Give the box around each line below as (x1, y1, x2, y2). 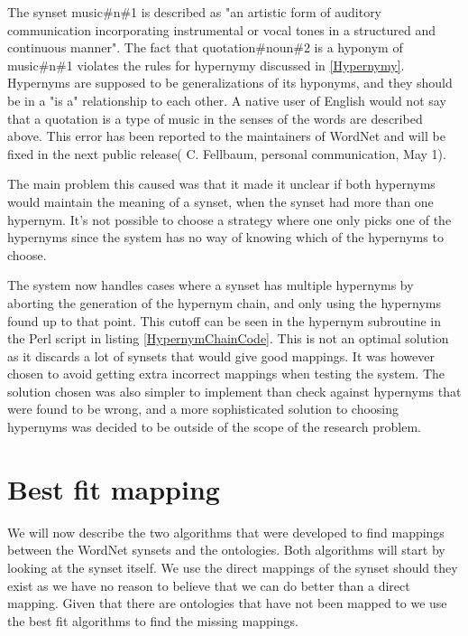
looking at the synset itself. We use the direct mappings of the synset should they (7, 557, 458, 576)
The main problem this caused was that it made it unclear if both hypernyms (7, 174, 436, 193)
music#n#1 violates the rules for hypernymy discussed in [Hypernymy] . (7, 55, 405, 74)
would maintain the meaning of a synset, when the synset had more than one (7, 192, 434, 210)
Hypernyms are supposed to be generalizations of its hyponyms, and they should (7, 73, 453, 92)
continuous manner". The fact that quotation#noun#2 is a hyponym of (7, 38, 403, 57)
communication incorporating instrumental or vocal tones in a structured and (7, 20, 436, 39)
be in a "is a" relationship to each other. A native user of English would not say (7, 90, 446, 109)
